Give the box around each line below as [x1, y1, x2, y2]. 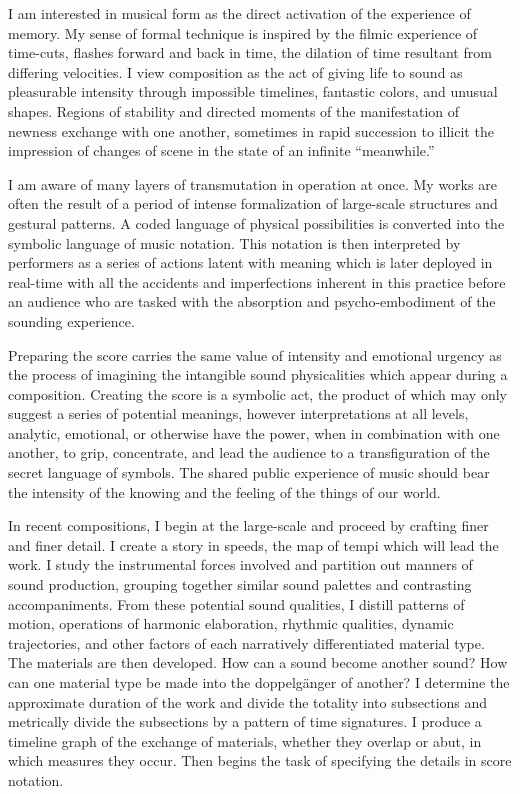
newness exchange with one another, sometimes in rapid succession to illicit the [8, 120, 494, 141]
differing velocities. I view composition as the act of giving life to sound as [8, 61, 463, 82]
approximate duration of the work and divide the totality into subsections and [8, 691, 488, 712]
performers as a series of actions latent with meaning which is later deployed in [8, 252, 493, 273]
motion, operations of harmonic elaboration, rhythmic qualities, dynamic [8, 613, 454, 634]
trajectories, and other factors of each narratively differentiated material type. [8, 632, 485, 653]
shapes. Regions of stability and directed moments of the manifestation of [8, 100, 460, 121]
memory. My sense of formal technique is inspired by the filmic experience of [8, 22, 478, 43]
